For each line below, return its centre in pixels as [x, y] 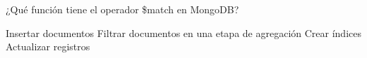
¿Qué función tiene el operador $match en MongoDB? [122, 9]
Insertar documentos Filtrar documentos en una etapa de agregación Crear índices [183, 32]
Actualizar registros [48, 46]
